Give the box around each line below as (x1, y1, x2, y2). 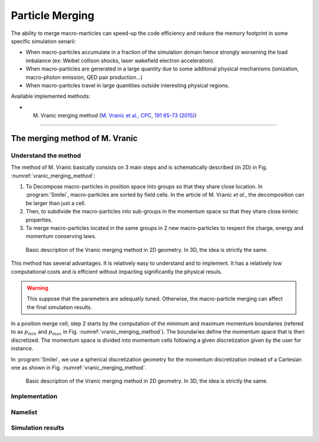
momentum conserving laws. (25, 233, 97, 240)
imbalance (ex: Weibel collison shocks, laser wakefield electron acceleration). (25, 57, 215, 64)
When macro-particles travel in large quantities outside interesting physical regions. (25, 82, 230, 89)
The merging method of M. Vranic (11, 133, 138, 143)
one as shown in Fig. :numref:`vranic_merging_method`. (11, 364, 147, 371)
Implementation (11, 392, 58, 401)
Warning (27, 284, 48, 292)
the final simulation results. (27, 303, 93, 310)
